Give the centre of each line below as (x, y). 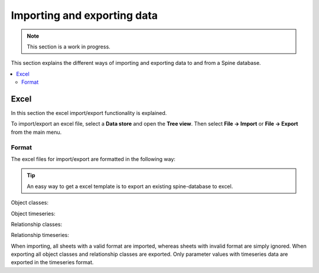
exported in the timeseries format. (52, 262)
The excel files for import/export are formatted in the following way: (93, 159)
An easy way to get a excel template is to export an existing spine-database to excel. (130, 186)
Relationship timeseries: (40, 235)
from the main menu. (36, 132)
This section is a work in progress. (69, 47)
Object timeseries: (33, 213)
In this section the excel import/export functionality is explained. (89, 113)
